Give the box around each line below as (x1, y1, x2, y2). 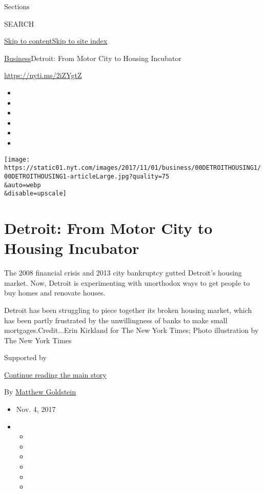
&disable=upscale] (4, 190, 67, 198)
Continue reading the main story (4, 369, 107, 380)
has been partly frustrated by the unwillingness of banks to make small (4, 314, 228, 325)
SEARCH (4, 18, 34, 29)
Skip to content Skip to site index (4, 35, 108, 46)
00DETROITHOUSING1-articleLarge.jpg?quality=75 (4, 172, 170, 180)
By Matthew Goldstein (4, 386, 76, 397)
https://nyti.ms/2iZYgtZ (4, 70, 82, 81)
